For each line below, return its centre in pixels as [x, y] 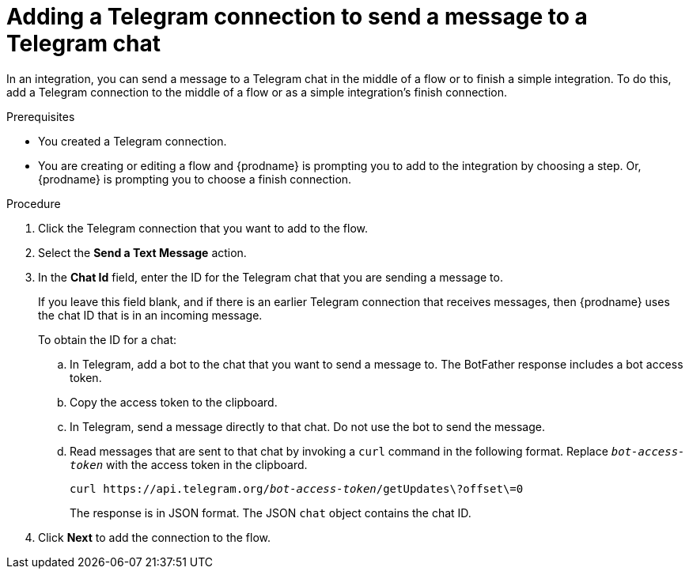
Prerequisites [41, 116]
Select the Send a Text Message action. [142, 252]
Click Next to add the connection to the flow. [155, 537]
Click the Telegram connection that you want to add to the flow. [203, 228]
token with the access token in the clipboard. [189, 464]
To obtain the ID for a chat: [108, 339]
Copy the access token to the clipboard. [174, 402]
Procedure [34, 203]
